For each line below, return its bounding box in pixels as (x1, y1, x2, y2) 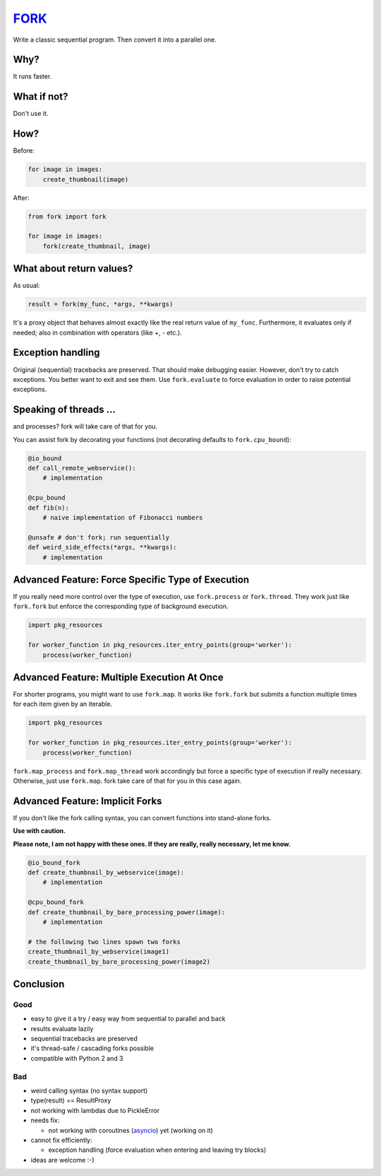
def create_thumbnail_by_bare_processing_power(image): (28, 908, 226, 916)
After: (13, 193, 30, 202)
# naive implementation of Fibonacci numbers (42, 513, 203, 521)
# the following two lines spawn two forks (28, 938, 181, 945)
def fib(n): (28, 503, 70, 512)
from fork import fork (28, 212, 107, 221)
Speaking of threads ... (13, 404, 116, 416)
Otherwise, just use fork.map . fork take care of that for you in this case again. (13, 776, 242, 785)
